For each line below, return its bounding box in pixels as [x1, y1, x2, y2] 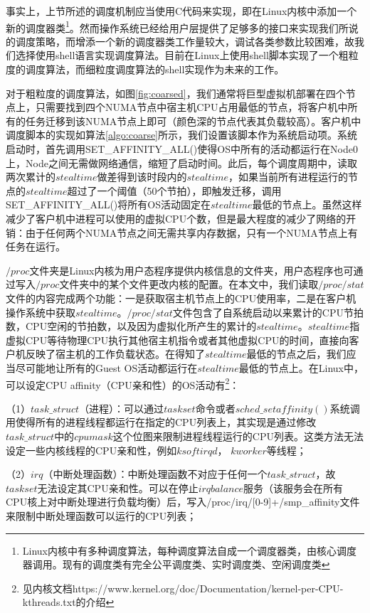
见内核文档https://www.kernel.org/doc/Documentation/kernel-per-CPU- [22, 580, 344, 595]
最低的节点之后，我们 [246, 346, 347, 361]
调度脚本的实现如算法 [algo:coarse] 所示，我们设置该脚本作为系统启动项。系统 [6, 127, 358, 142]
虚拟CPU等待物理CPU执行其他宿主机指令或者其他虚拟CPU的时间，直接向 [6, 332, 349, 347]
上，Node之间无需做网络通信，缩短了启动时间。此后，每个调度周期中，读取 [6, 155, 357, 170]
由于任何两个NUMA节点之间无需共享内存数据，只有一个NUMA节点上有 [25, 225, 358, 240]
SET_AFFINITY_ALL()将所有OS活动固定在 [6, 197, 211, 212]
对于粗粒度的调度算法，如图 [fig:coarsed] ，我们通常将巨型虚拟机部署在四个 [6, 85, 346, 100]
